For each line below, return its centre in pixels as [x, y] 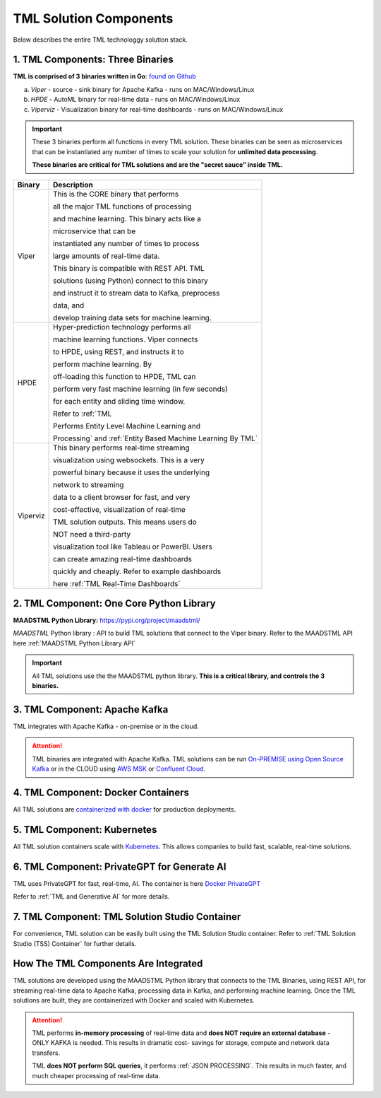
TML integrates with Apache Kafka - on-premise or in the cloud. [106, 726]
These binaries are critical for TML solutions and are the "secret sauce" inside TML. [158, 165]
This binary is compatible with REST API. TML [129, 268]
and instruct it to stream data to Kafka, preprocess [137, 293]
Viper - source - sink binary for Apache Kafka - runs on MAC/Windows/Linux [143, 89]
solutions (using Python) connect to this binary [131, 281]
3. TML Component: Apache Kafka [91, 709]
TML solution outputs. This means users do [125, 522]
